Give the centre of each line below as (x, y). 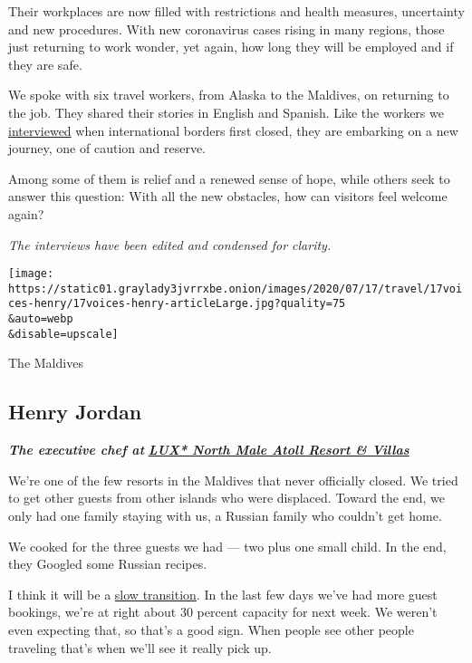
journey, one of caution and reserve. (107, 148)
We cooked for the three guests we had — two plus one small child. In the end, (227, 546)
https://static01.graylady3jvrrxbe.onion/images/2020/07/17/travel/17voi (236, 288)
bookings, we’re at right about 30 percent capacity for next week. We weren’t (223, 612)
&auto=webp (41, 319)
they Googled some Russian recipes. (108, 564)
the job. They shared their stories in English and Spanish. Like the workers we (226, 112)
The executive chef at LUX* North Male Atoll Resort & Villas (209, 450)
